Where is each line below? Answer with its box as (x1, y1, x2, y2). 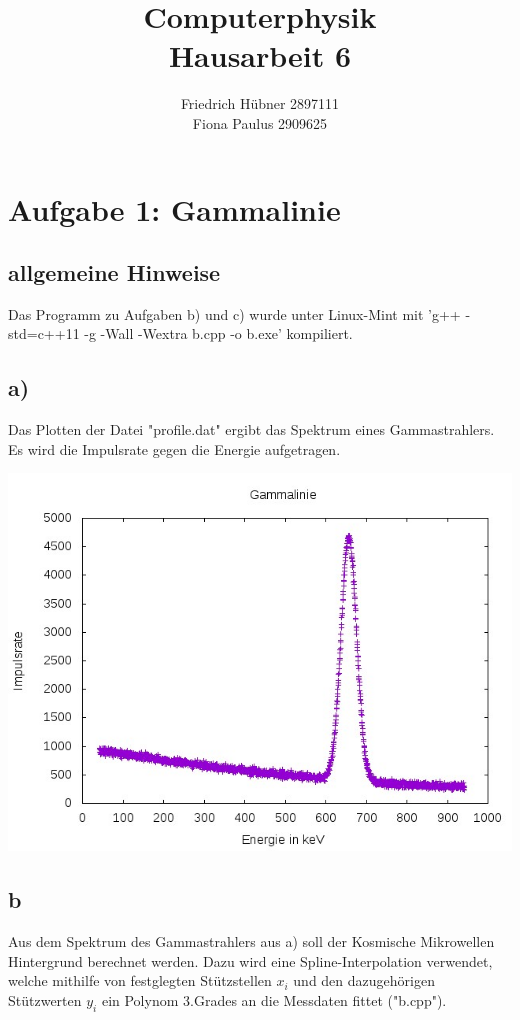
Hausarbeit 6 (168, 35, 352, 76)
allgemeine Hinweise (8, 257, 221, 288)
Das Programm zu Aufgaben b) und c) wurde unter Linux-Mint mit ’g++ (8, 303, 461, 324)
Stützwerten (8, 990, 82, 1011)
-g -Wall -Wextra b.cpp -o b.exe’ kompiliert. (84, 323, 353, 344)
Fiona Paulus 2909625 (192, 112, 328, 133)
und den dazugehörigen (293, 970, 435, 991)
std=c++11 (8, 323, 80, 344)
